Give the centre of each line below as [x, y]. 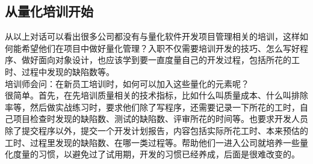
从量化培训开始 [49, 11]
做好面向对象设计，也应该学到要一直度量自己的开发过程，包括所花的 [156, 60]
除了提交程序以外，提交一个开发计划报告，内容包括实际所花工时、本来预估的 [156, 130]
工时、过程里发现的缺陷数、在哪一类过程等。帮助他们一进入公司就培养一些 [152, 142]
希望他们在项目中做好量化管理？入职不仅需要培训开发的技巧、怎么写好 [160, 48]
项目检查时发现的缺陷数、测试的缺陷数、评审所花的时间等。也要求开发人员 [160, 119]
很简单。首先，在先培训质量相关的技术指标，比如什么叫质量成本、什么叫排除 [156, 95]
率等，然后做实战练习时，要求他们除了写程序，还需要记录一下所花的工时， [152, 107]
